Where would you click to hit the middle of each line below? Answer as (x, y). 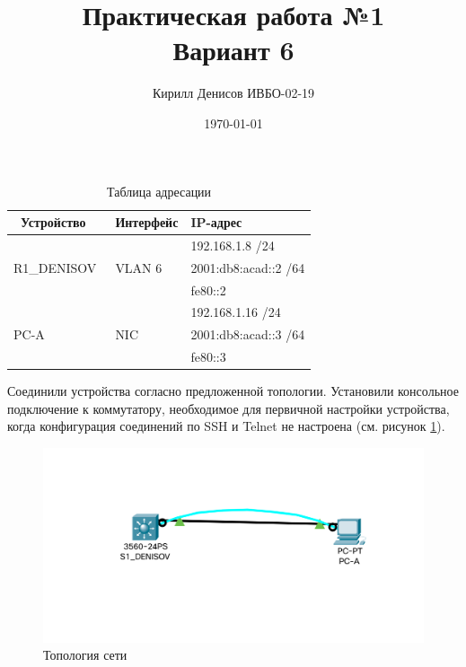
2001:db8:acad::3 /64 (248, 334)
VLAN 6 (139, 267)
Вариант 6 (233, 50)
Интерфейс (147, 222)
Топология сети (85, 655)
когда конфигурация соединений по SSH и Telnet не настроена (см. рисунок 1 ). (226, 426)
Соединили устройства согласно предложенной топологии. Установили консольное (233, 391)
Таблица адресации (159, 191)
